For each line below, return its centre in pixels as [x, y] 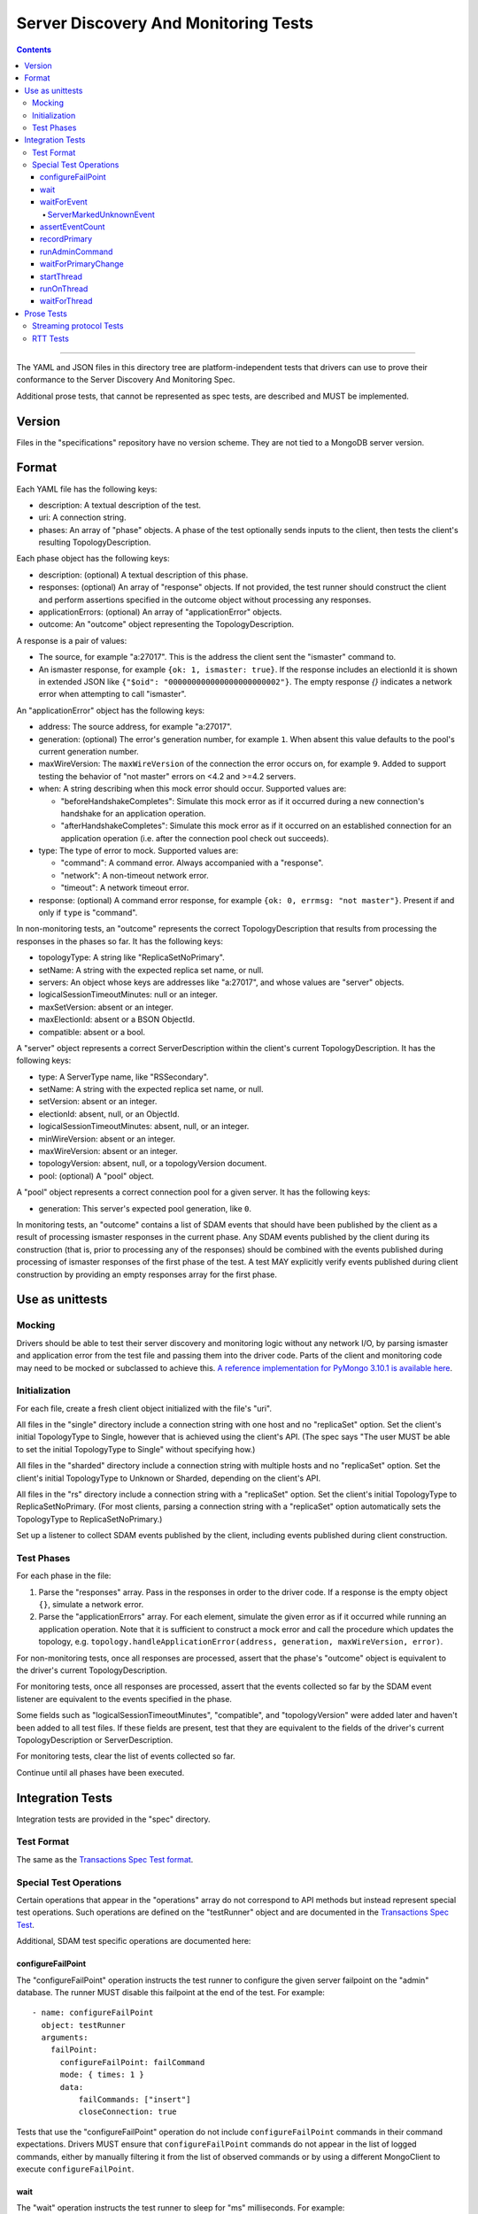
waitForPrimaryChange [82, 264]
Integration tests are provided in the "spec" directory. [114, 1819]
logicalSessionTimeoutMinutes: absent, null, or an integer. [144, 1126]
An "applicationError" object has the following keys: [111, 710]
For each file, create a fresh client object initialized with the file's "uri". [144, 1408]
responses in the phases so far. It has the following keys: [119, 941]
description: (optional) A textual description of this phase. [143, 575]
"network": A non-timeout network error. [135, 875]
